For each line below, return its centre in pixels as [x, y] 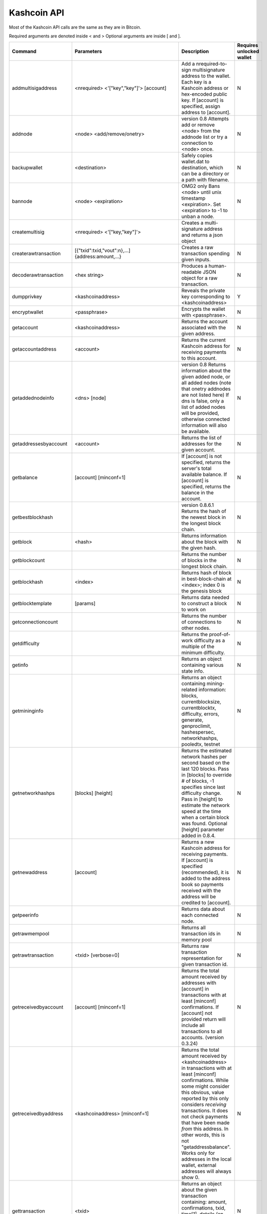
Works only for [198, 1153]
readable [192, 272]
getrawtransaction [33, 955]
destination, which [202, 168]
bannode [22, 202]
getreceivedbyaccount [38, 1007]
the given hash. [199, 548]
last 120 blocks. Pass [205, 769]
